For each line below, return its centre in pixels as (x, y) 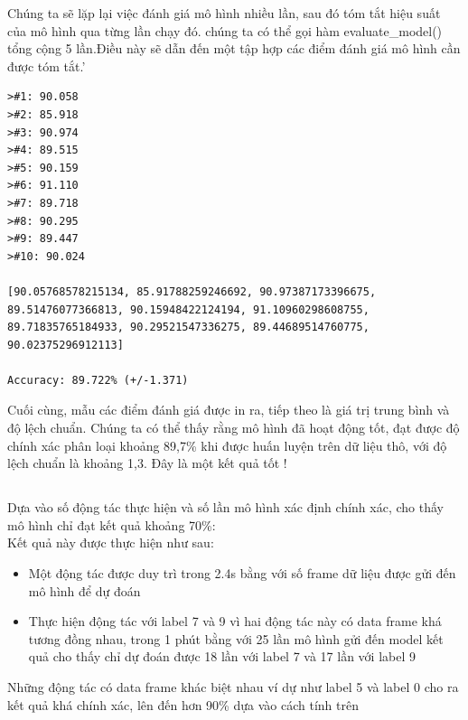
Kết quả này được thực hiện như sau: (111, 542)
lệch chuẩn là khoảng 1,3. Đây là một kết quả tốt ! (147, 463)
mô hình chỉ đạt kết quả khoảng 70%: (112, 524)
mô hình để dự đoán (84, 590)
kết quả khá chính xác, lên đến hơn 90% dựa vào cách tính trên (183, 704)
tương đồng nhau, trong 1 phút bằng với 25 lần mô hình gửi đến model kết (236, 638)
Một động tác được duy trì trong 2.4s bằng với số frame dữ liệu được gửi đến (242, 573)
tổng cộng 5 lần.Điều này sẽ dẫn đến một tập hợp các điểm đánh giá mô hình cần (234, 48)
